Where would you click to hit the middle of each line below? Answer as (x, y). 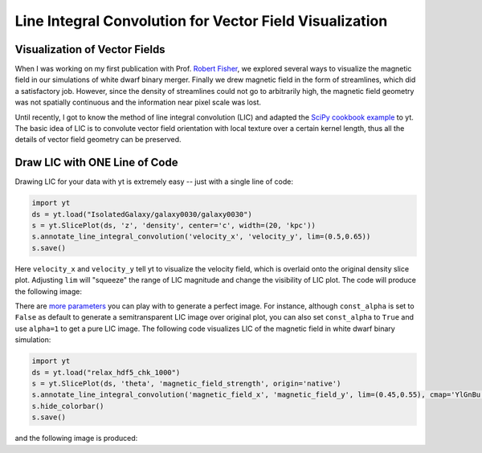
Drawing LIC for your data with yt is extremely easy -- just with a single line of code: (154, 182)
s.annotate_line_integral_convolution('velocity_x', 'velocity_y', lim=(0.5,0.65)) (201, 237)
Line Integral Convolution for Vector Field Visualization (201, 21)
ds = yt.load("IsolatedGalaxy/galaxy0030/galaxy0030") (142, 214)
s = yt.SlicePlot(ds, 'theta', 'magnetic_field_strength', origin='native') (186, 383)
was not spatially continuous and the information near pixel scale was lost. (138, 102)
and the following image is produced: (76, 439)
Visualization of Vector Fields (90, 49)
